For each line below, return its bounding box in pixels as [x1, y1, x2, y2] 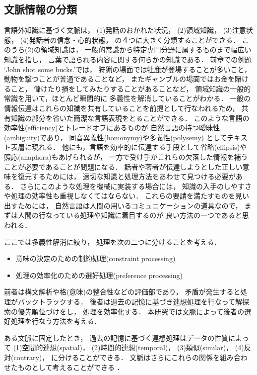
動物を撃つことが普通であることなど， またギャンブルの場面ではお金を [4, 74, 235, 84]
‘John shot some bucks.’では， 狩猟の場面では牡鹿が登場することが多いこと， [4, 64, 252, 74]
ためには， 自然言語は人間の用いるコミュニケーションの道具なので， [17, 200, 242, 210]
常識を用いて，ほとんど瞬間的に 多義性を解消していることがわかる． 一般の [4, 93, 251, 103]
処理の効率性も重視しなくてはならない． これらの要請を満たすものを [10, 190, 235, 201]
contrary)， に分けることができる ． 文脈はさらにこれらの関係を [13, 352, 220, 363]
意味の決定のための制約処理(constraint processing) [15, 253, 176, 264]
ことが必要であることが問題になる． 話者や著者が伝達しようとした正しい [4, 161, 243, 172]
